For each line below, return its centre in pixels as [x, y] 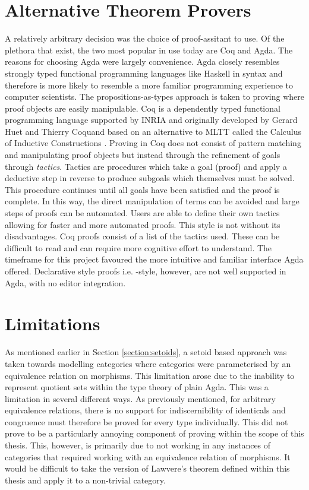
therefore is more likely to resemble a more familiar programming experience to [149, 85]
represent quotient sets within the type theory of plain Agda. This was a [137, 387]
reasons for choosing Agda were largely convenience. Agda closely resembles [142, 61]
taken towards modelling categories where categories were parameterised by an [148, 363]
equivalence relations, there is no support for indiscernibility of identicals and [145, 410]
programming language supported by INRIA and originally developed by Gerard [151, 120]
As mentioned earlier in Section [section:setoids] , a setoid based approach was [146, 352]
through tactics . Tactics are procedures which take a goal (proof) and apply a [146, 166]
